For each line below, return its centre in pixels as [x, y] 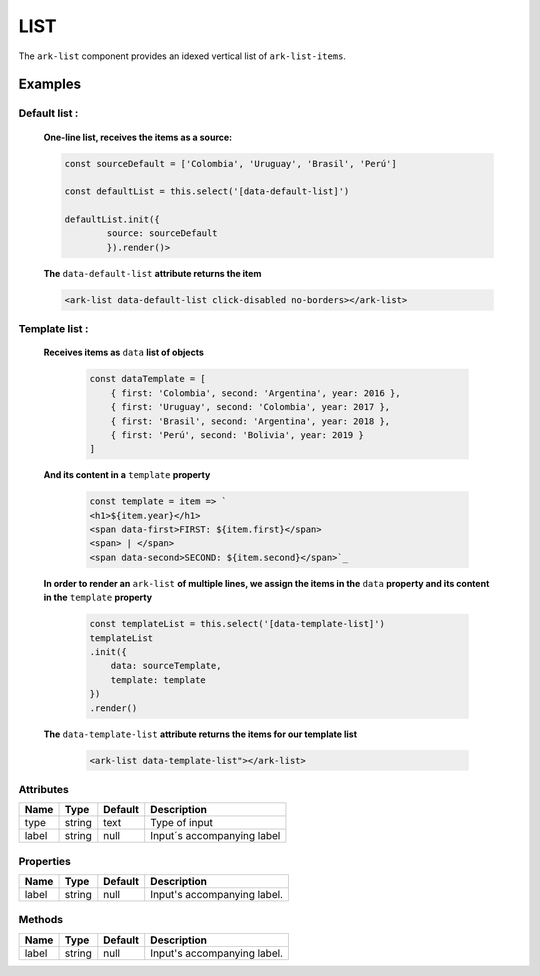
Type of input [182, 823]
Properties [45, 861]
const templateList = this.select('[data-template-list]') [237, 624]
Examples [50, 84]
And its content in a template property [127, 475]
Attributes [43, 789]
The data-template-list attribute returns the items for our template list [200, 734]
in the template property [98, 597]
